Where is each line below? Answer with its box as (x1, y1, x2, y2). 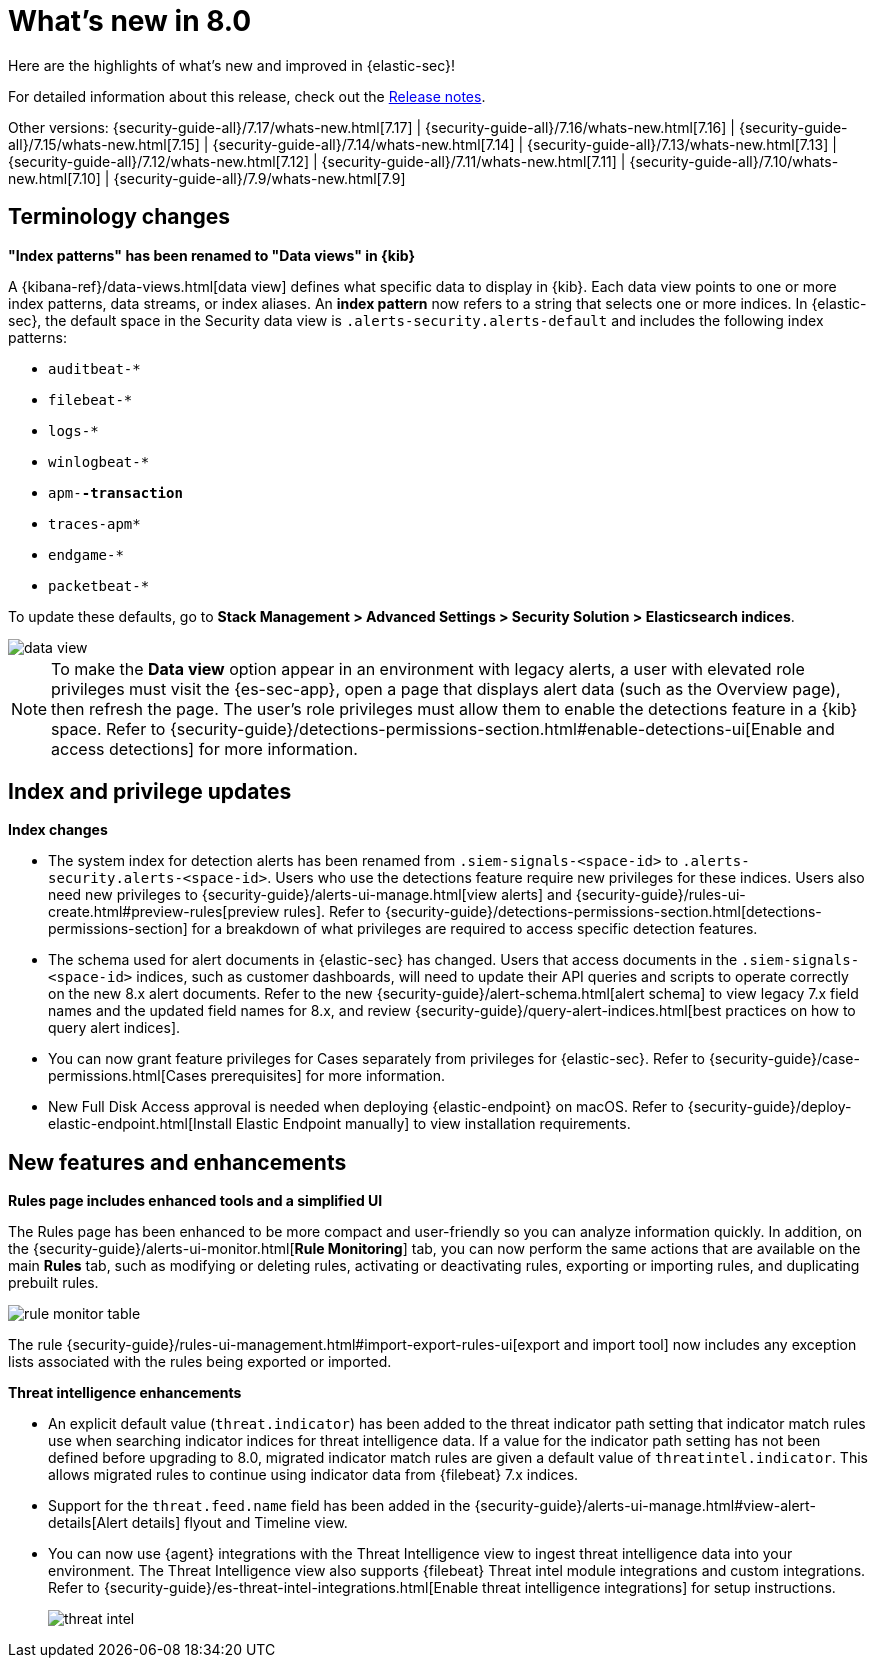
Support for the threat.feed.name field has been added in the (48, 1497, 471, 1515)
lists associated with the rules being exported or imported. (8, 1353, 392, 1371)
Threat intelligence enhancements (8, 1384, 242, 1402)
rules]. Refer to (283, 903, 381, 921)
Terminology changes (8, 204, 231, 230)
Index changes (8, 821, 108, 839)
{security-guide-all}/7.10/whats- (629, 152, 839, 170)
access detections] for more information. (51, 738, 358, 759)
